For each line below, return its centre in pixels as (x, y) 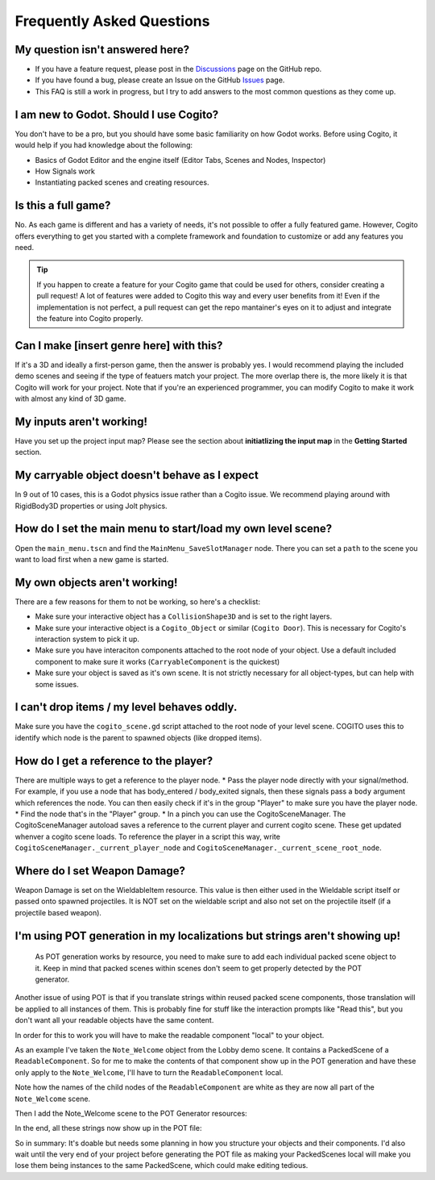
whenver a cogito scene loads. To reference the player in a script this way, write (148, 836)
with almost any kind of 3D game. (70, 398)
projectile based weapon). (58, 912)
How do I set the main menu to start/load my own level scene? (174, 529)
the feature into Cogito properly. (90, 318)
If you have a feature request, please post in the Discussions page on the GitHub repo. (178, 69)
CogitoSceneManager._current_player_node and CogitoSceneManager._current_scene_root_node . (198, 848)
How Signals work (65, 171)
